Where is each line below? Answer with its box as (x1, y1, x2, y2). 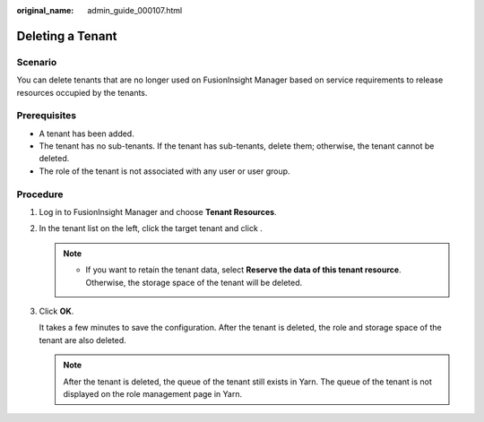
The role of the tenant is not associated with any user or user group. (39, 166, 290, 177)
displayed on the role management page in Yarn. (63, 388, 242, 399)
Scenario (16, 56, 57, 68)
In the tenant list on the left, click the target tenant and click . (39, 223, 264, 234)
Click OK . (39, 306, 74, 316)
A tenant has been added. (39, 128, 134, 139)
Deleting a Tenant (16, 28, 117, 44)
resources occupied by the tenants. (16, 87, 148, 98)
